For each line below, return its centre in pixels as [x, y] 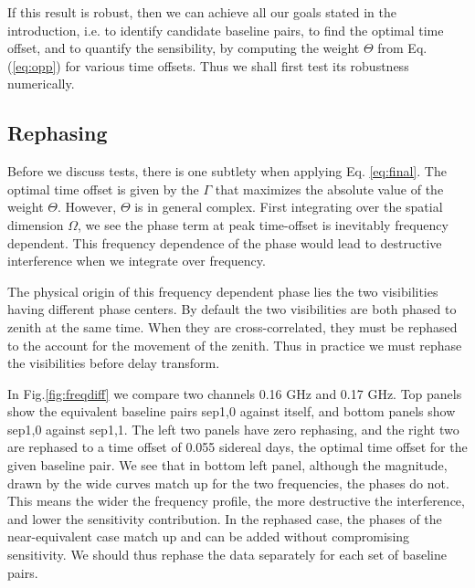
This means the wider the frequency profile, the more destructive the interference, [236, 501]
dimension [36, 224]
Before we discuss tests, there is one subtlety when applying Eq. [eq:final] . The [227, 171]
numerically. [41, 84]
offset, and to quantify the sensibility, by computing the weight [184, 48]
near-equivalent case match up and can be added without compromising [209, 536]
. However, [87, 207]
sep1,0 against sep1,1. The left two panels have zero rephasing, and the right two [233, 429]
